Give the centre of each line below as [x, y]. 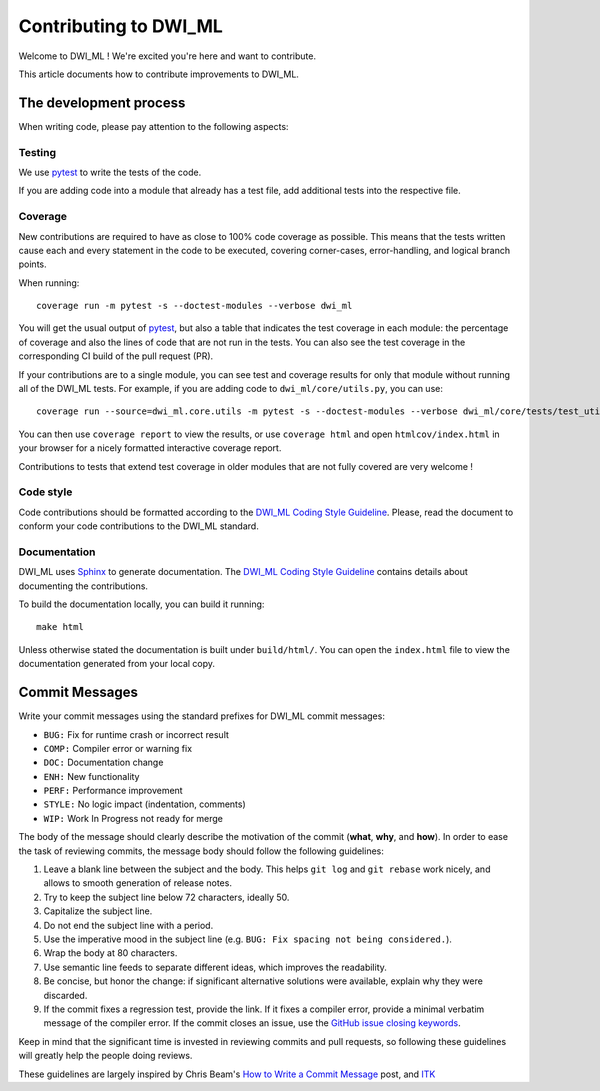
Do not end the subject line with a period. [128, 925]
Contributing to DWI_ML [121, 26]
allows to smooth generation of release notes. [137, 883]
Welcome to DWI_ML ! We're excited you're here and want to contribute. [167, 56]
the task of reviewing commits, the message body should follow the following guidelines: [201, 851]
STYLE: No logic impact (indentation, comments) [145, 804]
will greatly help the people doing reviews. [105, 1056]
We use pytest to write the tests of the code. [110, 172]
